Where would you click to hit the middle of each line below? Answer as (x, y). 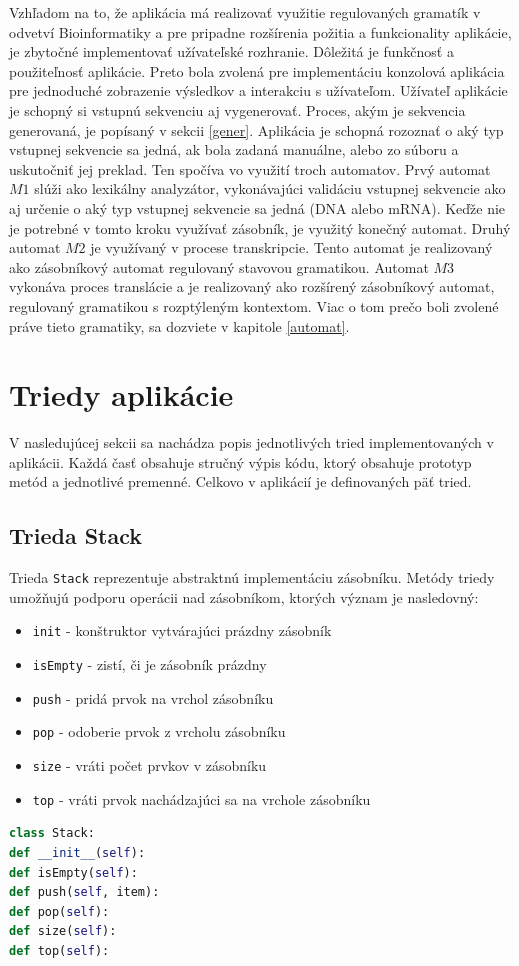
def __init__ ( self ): (77, 852)
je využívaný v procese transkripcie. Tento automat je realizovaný (291, 247)
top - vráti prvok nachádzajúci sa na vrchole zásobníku (201, 798)
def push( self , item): (84, 892)
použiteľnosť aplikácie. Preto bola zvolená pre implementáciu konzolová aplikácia (257, 70)
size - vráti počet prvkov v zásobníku (149, 765)
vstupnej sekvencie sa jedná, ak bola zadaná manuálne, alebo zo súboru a (234, 149)
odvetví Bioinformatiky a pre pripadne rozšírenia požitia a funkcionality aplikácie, (260, 31)
